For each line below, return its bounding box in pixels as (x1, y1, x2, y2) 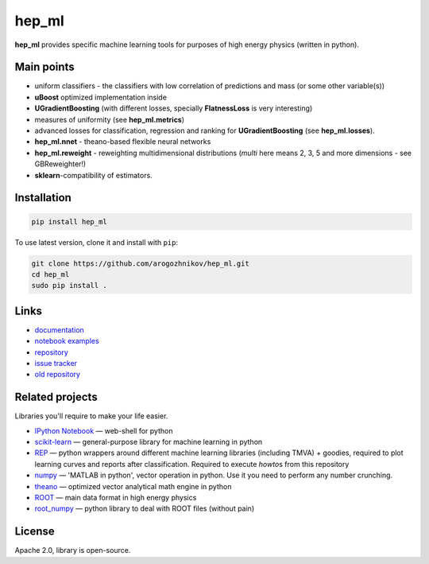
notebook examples (34, 336, 99, 346)
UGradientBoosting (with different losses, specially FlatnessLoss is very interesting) (34, 103, 313, 113)
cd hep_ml (31, 270, 70, 278)
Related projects (14, 391, 99, 404)
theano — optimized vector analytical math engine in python (34, 481, 232, 491)
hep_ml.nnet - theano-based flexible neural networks (34, 137, 211, 146)
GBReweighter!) (34, 159, 87, 169)
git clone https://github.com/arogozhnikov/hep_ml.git (31, 259, 249, 268)
